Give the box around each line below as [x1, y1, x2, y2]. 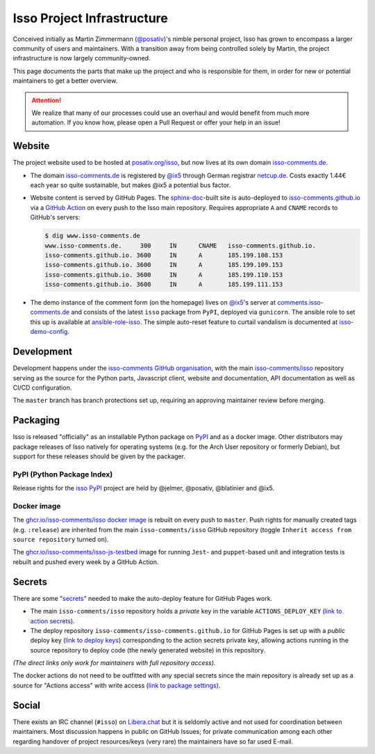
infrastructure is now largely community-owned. [12, 54, 151, 63]
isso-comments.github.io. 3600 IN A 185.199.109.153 [44, 261, 283, 269]
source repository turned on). [12, 536, 109, 544]
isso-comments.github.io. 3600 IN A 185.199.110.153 [44, 271, 283, 278]
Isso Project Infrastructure [12, 10, 168, 26]
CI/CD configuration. [12, 383, 72, 392]
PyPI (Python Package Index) [12, 470, 113, 479]
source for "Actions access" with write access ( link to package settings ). [12, 681, 221, 689]
